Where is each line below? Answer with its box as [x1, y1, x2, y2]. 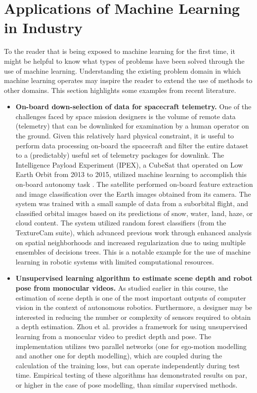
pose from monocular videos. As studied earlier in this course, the [15, 282, 228, 293]
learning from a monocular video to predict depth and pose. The [15, 331, 212, 341]
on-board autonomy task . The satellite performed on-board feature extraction [15, 179, 253, 189]
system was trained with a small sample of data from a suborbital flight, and [15, 198, 249, 209]
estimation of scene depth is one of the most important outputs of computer [15, 292, 246, 303]
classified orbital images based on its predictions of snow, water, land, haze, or [15, 208, 253, 218]
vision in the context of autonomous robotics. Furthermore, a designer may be [15, 302, 253, 312]
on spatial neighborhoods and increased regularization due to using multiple [15, 237, 246, 247]
